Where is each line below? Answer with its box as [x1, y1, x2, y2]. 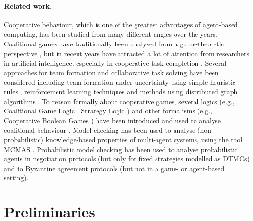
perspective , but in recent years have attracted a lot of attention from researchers [4, 48, 250, 58]
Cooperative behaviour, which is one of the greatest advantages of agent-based [4, 19, 238, 29]
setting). [4, 173, 29, 183]
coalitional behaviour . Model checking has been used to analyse [4, 125, 195, 135]
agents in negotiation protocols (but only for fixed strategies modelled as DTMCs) [4, 154, 250, 164]
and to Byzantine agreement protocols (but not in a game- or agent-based [4, 163, 225, 173]
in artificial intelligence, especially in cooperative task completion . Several [4, 58, 227, 68]
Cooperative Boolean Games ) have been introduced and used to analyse [4, 115, 221, 125]
